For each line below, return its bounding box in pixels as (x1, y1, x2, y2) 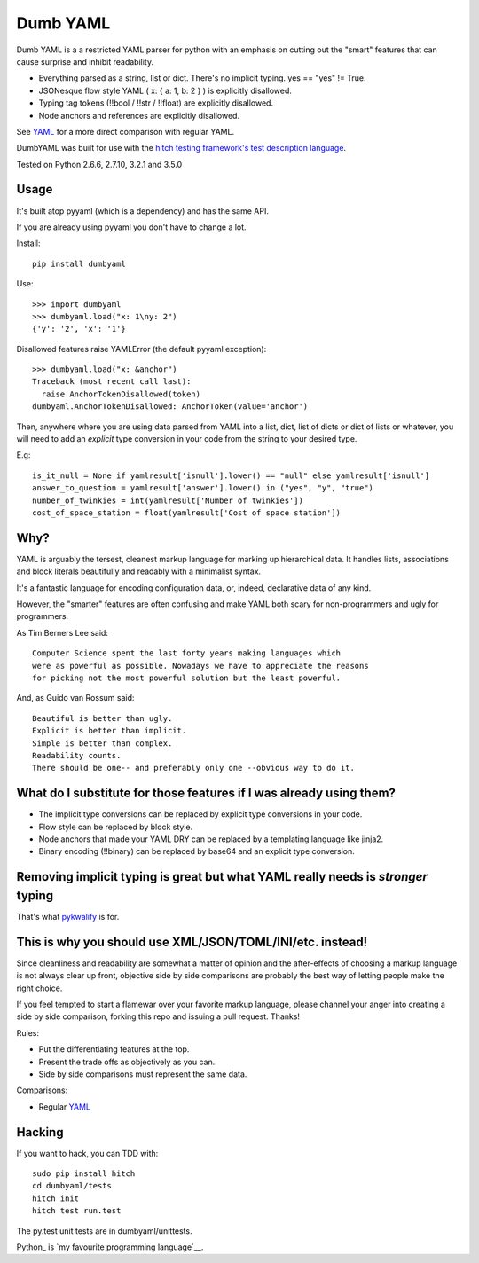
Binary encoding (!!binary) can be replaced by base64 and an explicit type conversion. (38, 846, 355, 857)
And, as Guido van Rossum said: (16, 693, 135, 703)
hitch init (32, 1193, 80, 1204)
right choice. (16, 983, 63, 993)
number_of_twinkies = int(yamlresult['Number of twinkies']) (32, 495, 303, 506)
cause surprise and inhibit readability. (16, 56, 154, 67)
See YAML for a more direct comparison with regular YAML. (16, 126, 235, 137)
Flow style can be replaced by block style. (38, 821, 193, 832)
